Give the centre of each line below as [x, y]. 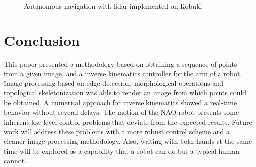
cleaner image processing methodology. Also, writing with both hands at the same [128, 141]
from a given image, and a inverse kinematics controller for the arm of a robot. [123, 73]
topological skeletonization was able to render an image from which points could [125, 93]
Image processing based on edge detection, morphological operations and [114, 83]
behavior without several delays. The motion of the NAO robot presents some [122, 112]
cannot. [15, 160]
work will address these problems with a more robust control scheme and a [117, 131]
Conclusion [42, 40]
